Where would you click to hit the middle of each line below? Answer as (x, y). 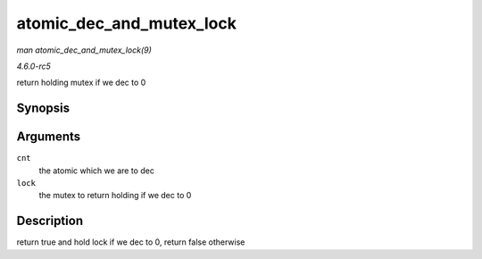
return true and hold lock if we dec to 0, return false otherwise (131, 242)
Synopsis (43, 109)
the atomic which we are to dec (97, 171)
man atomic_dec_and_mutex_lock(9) (84, 50)
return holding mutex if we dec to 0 (81, 83)
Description (50, 221)
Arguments (49, 137)
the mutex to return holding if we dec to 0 (115, 196)
